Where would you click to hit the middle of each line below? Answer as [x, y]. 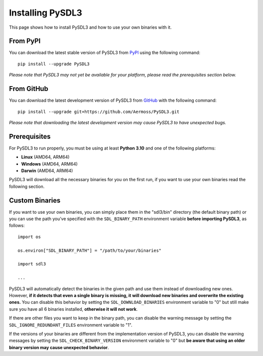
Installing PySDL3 [46, 13]
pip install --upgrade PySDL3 [54, 64]
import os [29, 237]
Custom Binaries [35, 200]
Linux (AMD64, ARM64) [46, 157]
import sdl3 [32, 264]
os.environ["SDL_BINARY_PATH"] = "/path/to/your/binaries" [90, 250]
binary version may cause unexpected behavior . [59, 347]
